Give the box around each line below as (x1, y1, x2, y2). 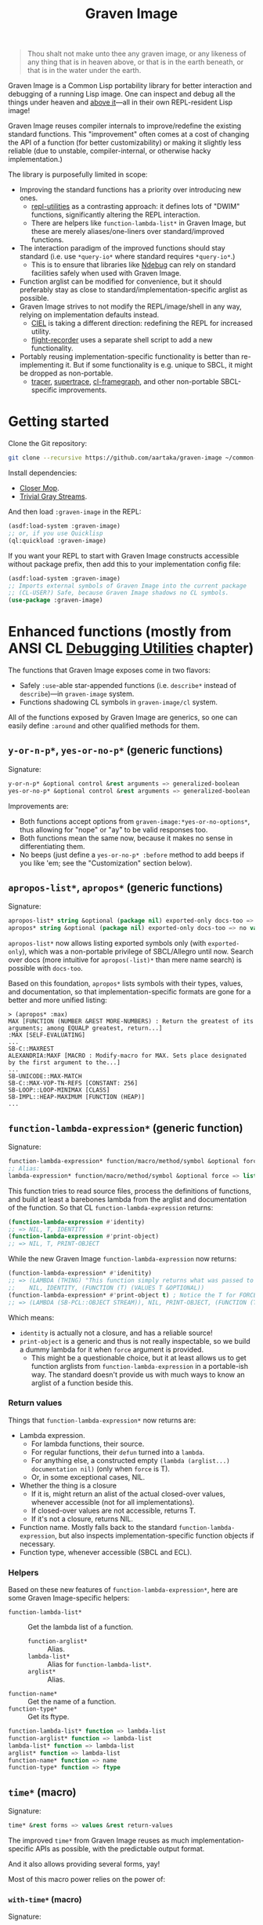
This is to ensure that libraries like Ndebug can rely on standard (31, 260, 236, 269)
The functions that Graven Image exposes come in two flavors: (8, 665, 211, 675)
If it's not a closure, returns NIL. (31, 1513, 133, 1524)
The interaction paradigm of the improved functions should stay (19, 243, 225, 253)
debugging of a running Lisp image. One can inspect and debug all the (8, 90, 236, 99)
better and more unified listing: (8, 995, 107, 1005)
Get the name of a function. (27, 1697, 117, 1707)
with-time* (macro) (8, 1894, 82, 1905)
